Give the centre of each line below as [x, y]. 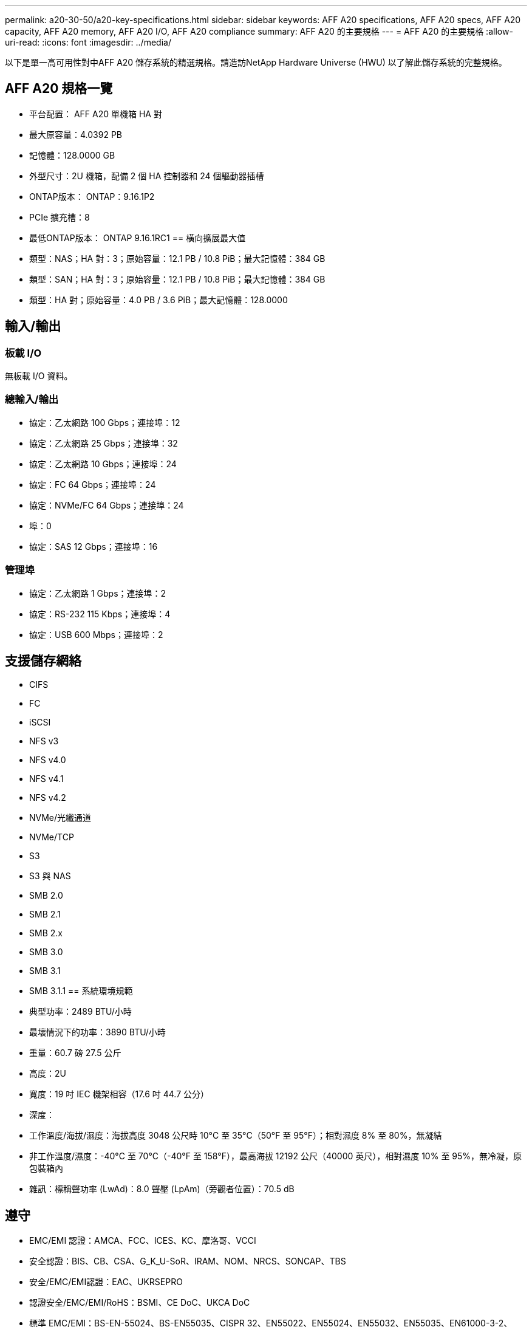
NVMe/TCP [52, 837]
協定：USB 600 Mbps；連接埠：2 [96, 634]
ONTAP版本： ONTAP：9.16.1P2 [92, 196]
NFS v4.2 [48, 798]
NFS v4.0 [48, 760]
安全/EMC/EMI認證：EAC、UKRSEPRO [106, 1282]
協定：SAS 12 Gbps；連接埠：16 [94, 546]
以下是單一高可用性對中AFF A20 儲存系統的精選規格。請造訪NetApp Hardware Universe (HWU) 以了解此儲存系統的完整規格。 [256, 62]
